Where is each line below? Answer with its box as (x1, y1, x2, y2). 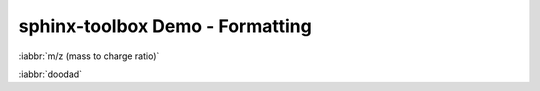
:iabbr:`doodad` (18, 68, 83, 80)
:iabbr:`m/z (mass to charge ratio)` (18, 50, 160, 62)
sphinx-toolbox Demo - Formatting (18, 15, 312, 37)
